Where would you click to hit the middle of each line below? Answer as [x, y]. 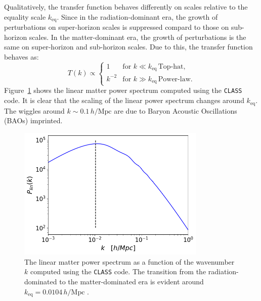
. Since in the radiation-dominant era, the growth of [137, 16]
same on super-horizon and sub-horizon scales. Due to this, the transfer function [128, 47]
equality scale [25, 16]
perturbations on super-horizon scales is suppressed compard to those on [117, 27]
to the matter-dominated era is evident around [132, 282]
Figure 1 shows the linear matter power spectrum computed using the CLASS [123, 90]
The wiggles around [34, 110]
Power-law [174, 79]
